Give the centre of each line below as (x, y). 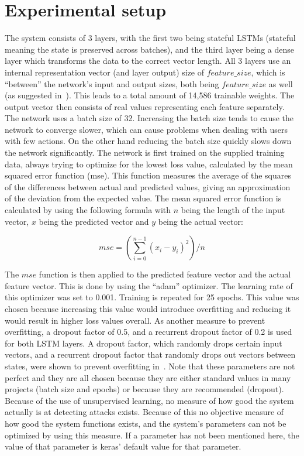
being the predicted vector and (94, 221)
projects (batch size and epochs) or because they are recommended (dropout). (144, 389)
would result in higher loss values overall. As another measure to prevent (135, 320)
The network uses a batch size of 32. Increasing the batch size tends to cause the (149, 118)
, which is (268, 72)
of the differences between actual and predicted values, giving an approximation (148, 186)
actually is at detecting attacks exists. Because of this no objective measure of (144, 412)
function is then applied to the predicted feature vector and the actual (165, 274)
